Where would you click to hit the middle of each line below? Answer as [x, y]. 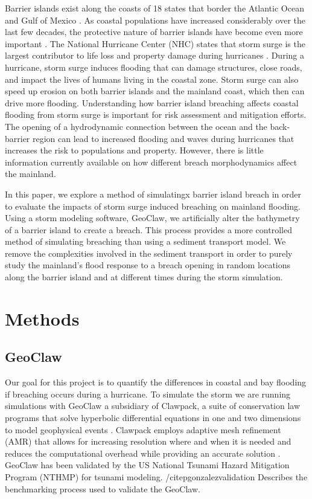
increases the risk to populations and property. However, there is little [134, 150]
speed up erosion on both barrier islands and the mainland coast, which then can [155, 91]
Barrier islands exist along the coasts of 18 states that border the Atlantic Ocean [154, 8]
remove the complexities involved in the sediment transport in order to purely [149, 253]
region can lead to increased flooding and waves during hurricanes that [164, 138]
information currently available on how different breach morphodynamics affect [151, 162]
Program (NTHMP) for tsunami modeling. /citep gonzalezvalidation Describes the [156, 476]
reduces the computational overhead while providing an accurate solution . [143, 453]
